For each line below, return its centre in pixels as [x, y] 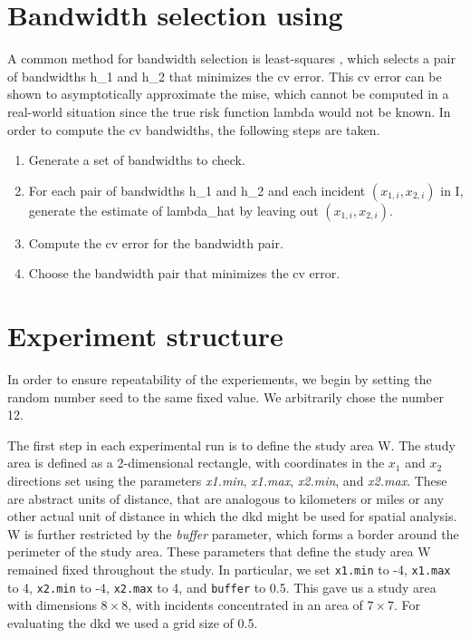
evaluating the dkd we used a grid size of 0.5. [133, 622]
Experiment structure [145, 336]
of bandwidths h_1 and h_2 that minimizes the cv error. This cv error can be [225, 76]
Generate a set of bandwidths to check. [137, 160]
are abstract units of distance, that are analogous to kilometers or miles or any [226, 498]
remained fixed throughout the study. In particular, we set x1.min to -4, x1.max [229, 569]
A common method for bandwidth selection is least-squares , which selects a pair [231, 58]
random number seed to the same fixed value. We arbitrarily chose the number [225, 396]
